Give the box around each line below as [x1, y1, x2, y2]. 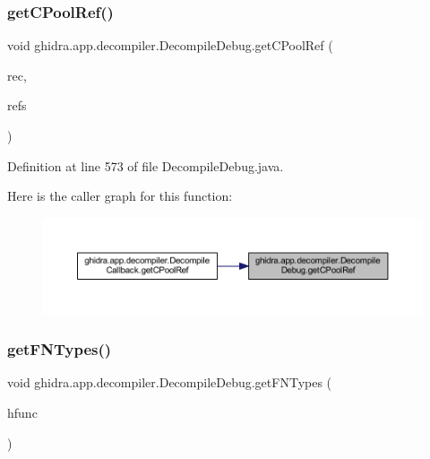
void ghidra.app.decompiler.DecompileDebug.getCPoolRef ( [7, 36, 333, 55]
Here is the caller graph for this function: [7, 186, 233, 205]
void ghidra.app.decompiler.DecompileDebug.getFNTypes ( [7, 373, 332, 392]
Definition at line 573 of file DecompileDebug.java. [7, 156, 284, 175]
